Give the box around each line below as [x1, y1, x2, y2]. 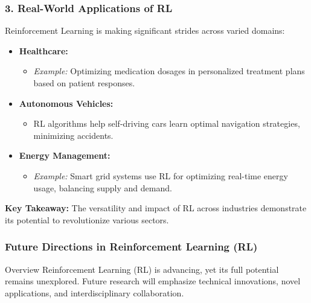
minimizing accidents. [33, 129, 114, 141]
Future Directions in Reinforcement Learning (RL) [5, 239, 258, 254]
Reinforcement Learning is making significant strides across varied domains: [5, 24, 285, 37]
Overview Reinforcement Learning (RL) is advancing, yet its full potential [5, 263, 279, 275]
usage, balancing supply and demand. [33, 181, 172, 194]
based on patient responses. [33, 77, 135, 89]
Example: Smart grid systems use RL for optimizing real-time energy [33, 169, 288, 182]
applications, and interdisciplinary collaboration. [5, 286, 184, 299]
